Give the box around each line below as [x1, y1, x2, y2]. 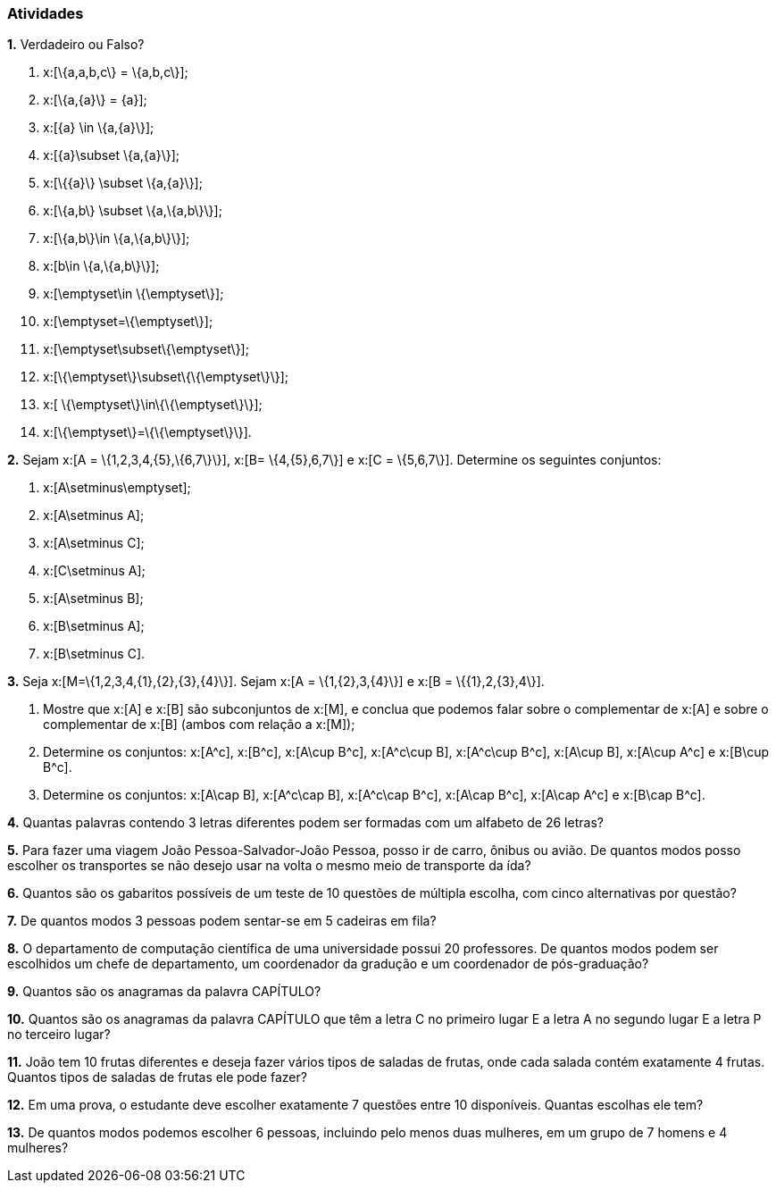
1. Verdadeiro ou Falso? [7, 37, 145, 53]
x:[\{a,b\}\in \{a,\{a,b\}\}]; [43, 230, 190, 247]
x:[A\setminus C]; [43, 535, 145, 551]
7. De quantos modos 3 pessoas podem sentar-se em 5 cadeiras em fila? [7, 913, 437, 929]
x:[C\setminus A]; [43, 563, 146, 579]
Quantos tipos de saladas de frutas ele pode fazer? [7, 1069, 307, 1085]
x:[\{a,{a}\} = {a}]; [43, 92, 147, 108]
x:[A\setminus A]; [43, 507, 145, 524]
